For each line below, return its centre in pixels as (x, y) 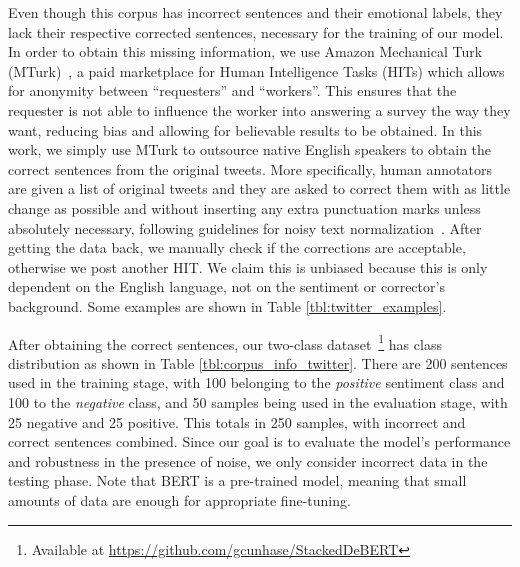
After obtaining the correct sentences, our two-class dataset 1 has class (225, 342)
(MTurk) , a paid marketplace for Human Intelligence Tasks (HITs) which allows (256, 70)
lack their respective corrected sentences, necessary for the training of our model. (256, 31)
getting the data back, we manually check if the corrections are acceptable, (237, 247)
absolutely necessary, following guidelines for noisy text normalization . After (245, 227)
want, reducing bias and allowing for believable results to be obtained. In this (245, 129)
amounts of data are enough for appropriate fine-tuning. (179, 499)
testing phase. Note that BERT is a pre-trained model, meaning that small (237, 480)
